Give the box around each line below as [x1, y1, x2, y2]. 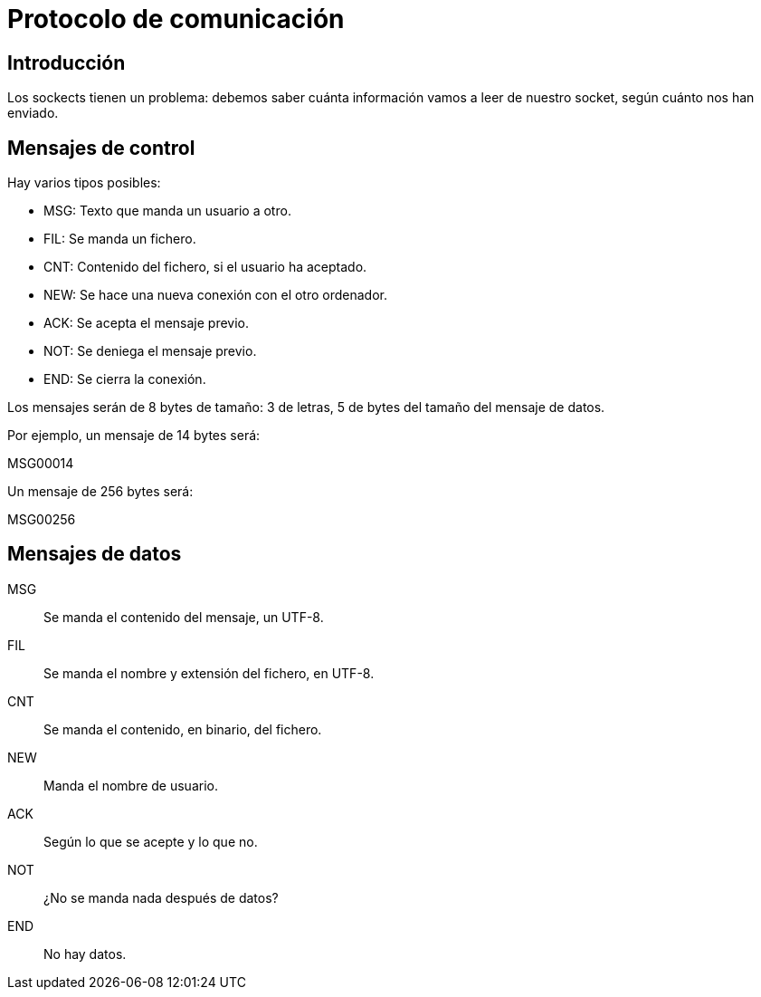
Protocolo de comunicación [7, 4, 345, 34]
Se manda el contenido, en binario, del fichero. [43, 721, 322, 737]
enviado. [7, 105, 59, 121]
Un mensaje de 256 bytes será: [7, 484, 194, 500]
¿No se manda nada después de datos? [43, 889, 279, 906]
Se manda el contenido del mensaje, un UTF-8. [43, 609, 324, 625]
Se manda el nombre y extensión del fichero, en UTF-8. [43, 665, 375, 681]
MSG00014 [7, 455, 74, 472]
